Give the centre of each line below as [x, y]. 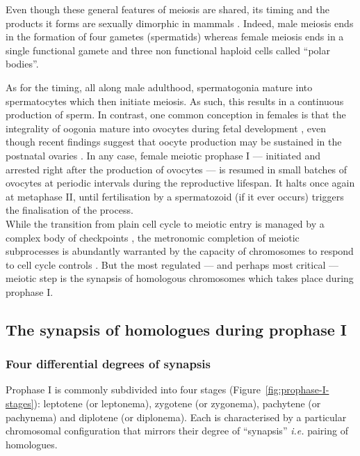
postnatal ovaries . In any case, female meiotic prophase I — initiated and [163, 155]
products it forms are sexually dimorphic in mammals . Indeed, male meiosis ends [180, 23]
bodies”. [22, 64]
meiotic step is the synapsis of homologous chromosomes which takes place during [180, 278]
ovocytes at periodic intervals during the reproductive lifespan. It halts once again [180, 183]
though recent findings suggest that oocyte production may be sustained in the [174, 142]
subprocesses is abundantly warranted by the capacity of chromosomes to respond [180, 251]
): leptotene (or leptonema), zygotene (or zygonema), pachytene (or [177, 403]
